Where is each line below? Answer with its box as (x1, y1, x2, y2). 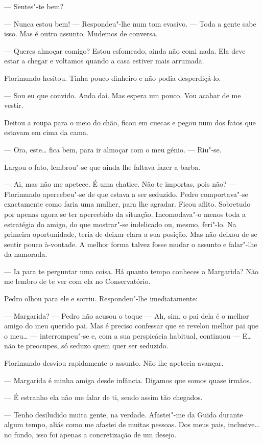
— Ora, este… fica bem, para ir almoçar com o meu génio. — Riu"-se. (4, 144, 222, 154)
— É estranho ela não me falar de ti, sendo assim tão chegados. (4, 392, 203, 403)
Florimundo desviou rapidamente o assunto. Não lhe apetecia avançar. (4, 358, 224, 368)
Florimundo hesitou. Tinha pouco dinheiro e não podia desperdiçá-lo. (4, 72, 221, 83)
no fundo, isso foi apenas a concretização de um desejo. (4, 429, 177, 439)
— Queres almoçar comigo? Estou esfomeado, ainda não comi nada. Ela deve (4, 45, 246, 56)
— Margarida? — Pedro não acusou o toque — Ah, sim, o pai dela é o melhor (4, 310, 249, 321)
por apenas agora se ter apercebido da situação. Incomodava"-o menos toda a (4, 208, 246, 219)
